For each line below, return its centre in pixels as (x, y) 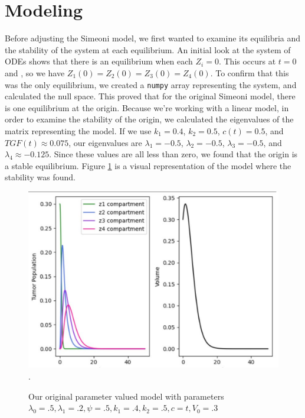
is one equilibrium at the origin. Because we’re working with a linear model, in (147, 107)
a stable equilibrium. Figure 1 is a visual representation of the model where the (148, 165)
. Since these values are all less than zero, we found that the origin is (173, 154)
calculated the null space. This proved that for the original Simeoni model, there (150, 96)
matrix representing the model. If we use (78, 130)
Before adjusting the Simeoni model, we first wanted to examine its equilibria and (153, 38)
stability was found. (40, 177)
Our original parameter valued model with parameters (126, 396)
